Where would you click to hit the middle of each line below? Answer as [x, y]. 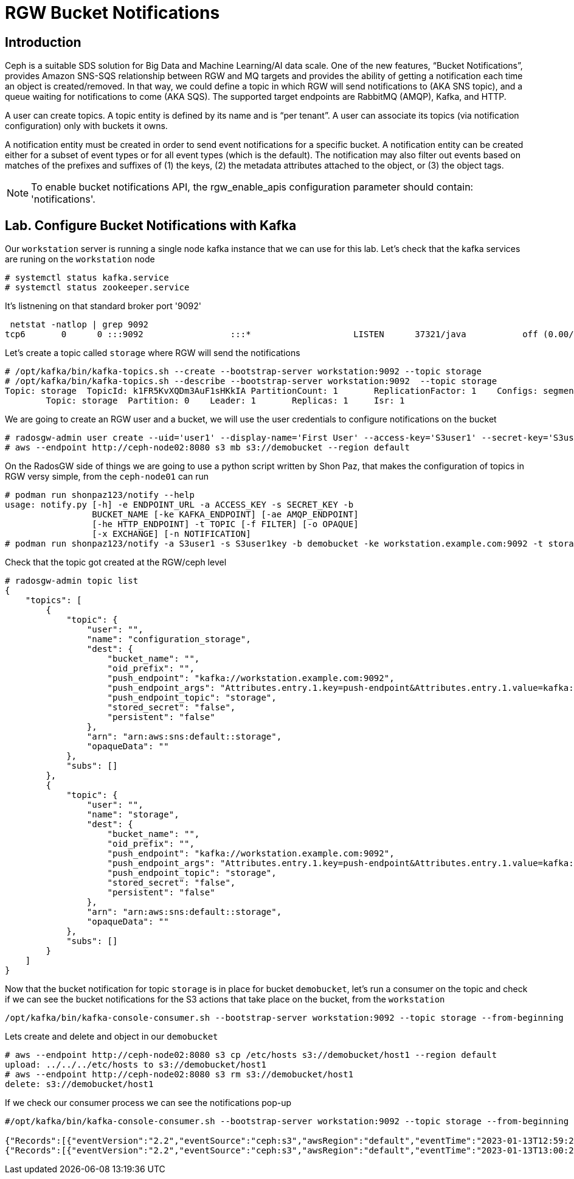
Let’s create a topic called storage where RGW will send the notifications [153, 353]
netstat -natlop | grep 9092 [79, 325]
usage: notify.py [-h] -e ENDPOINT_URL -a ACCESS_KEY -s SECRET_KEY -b [179, 505]
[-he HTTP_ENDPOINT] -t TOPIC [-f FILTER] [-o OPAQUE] [225, 524]
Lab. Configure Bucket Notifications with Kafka [151, 225]
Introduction [43, 42]
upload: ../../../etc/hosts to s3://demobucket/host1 [136, 1065]
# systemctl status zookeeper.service [97, 288]
